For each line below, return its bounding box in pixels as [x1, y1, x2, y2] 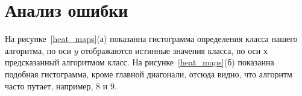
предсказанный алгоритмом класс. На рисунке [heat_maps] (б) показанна [5, 56, 274, 68]
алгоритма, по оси [5, 44, 72, 56]
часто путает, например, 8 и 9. [5, 79, 117, 92]
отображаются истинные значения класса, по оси [81, 44, 261, 56]
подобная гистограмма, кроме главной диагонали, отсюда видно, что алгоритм [5, 67, 292, 80]
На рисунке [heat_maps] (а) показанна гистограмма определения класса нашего [5, 32, 298, 45]
